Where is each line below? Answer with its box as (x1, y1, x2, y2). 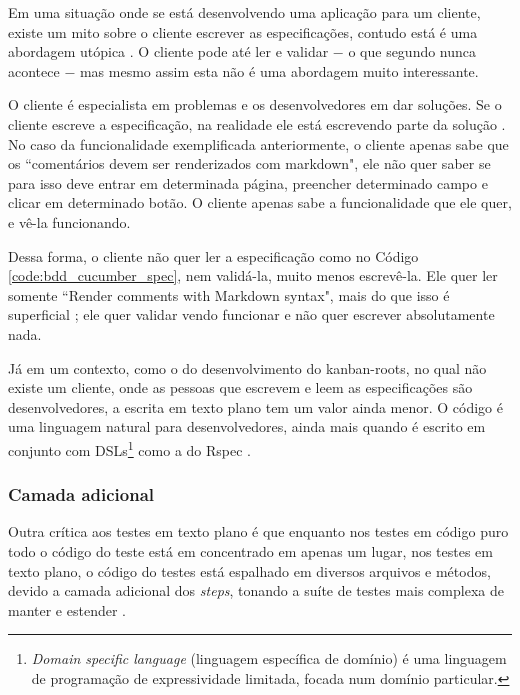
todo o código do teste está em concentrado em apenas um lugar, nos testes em (8, 540, 494, 561)
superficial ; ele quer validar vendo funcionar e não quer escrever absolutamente (8, 304, 495, 325)
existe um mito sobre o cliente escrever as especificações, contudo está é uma (8, 21, 478, 42)
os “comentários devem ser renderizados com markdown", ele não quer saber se (8, 153, 491, 174)
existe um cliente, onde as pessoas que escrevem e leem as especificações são (8, 377, 473, 398)
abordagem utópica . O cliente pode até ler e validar (8, 41, 329, 62)
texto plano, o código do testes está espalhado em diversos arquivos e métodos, (8, 560, 491, 581)
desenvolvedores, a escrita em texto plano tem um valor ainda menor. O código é (8, 396, 503, 417)
